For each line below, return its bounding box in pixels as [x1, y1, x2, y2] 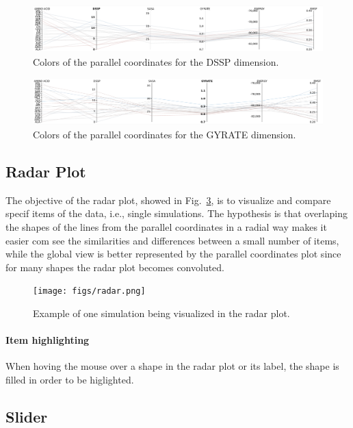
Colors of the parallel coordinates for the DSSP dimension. [33, 54, 279, 68]
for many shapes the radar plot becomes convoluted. [5, 260, 225, 274]
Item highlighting [5, 333, 90, 347]
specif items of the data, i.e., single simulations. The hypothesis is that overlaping [5, 206, 348, 221]
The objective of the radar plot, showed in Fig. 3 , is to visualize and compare [5, 192, 331, 207]
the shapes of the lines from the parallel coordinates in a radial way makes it [5, 220, 327, 234]
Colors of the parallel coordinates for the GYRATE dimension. [33, 127, 296, 142]
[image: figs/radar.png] [33, 286, 146, 297]
